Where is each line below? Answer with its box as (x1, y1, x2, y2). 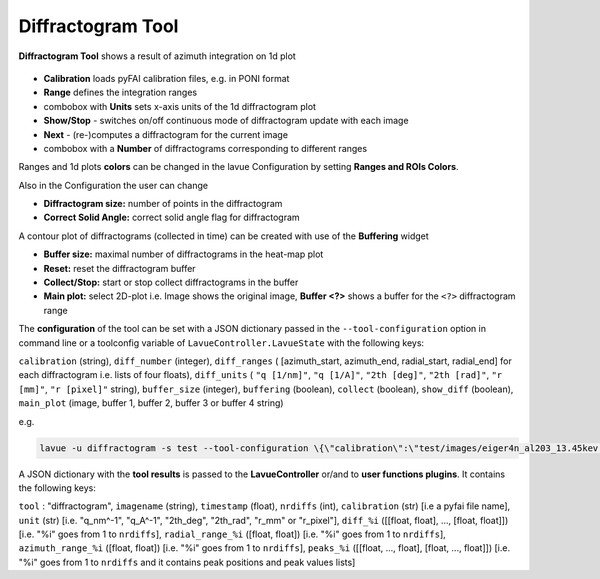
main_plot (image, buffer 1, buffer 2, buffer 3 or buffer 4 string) (18, 397, 284, 409)
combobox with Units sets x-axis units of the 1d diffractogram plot (43, 100, 317, 112)
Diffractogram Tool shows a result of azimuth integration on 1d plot (18, 50, 297, 62)
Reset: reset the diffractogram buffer (43, 262, 196, 274)
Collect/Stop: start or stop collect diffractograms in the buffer (43, 276, 299, 289)
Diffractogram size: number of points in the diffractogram (43, 198, 283, 210)
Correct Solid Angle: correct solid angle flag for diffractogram (43, 211, 300, 224)
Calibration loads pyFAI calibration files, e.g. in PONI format (43, 72, 290, 84)
